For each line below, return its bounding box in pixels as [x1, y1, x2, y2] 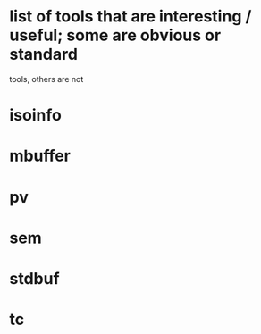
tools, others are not [9, 73, 84, 84]
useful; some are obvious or [9, 25, 222, 46]
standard [9, 45, 79, 64]
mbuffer [9, 146, 72, 166]
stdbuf [9, 268, 60, 288]
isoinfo [9, 105, 63, 126]
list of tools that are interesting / [9, 6, 252, 27]
